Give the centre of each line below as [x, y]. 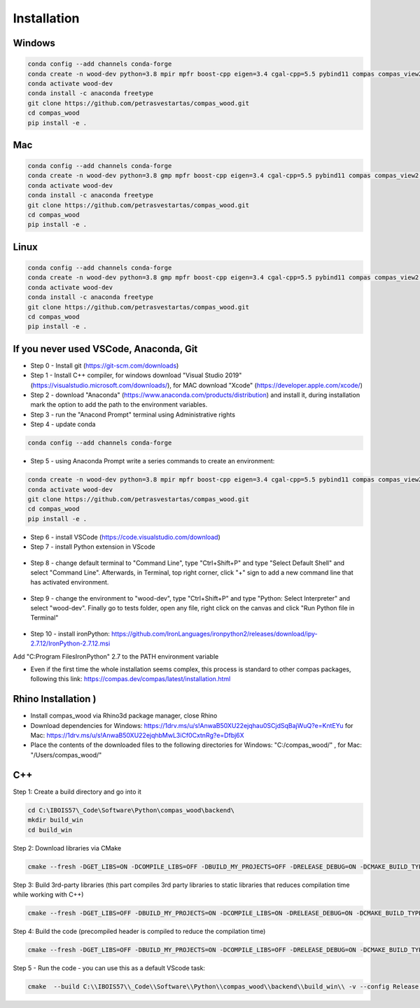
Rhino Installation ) [55, 699]
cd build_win [50, 830]
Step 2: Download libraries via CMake [67, 848]
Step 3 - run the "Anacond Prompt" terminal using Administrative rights [133, 414]
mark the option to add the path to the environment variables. [119, 405]
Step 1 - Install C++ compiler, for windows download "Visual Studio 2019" [136, 375]
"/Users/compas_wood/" [66, 755]
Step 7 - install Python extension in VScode [93, 547]
